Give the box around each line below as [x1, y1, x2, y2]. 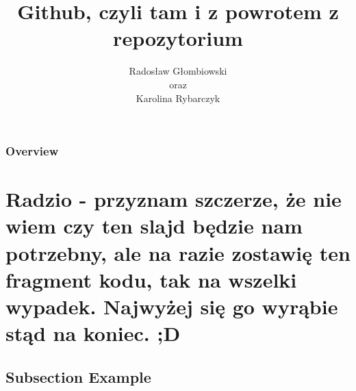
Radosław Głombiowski [129, 64, 227, 78]
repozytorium [113, 24, 243, 52]
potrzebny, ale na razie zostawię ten [5, 238, 351, 266]
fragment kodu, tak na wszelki [5, 265, 297, 293]
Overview [5, 142, 59, 160]
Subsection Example [5, 366, 151, 387]
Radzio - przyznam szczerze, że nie [5, 185, 342, 213]
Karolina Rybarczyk [136, 90, 220, 105]
